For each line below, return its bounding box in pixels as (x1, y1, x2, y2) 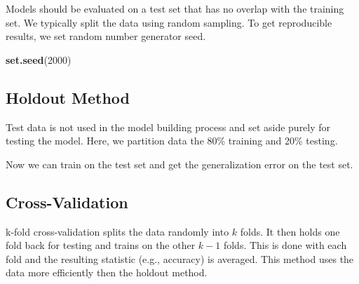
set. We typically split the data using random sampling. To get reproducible (6, 15, 332, 29)
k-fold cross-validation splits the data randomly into (6, 224, 229, 238)
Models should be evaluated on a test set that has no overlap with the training (6, 1, 344, 15)
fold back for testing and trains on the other (6, 238, 196, 252)
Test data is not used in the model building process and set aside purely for (6, 119, 331, 134)
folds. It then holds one (240, 224, 340, 238)
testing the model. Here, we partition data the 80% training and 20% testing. (6, 133, 338, 148)
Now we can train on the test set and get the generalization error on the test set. (6, 156, 353, 171)
